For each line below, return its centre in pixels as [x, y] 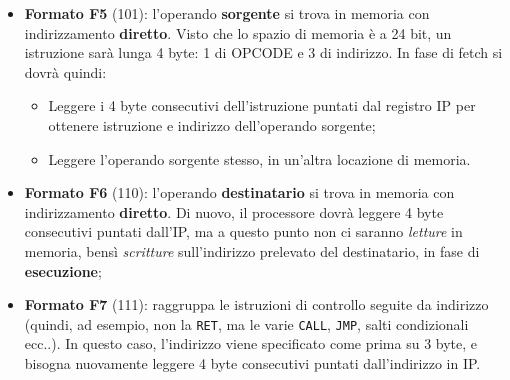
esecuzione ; [63, 270]
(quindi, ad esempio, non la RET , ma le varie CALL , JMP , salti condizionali [246, 323]
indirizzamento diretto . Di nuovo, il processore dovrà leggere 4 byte [234, 211]
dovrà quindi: [65, 71]
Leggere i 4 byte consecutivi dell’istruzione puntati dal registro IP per [262, 105]
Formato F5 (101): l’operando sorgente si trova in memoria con [227, 13]
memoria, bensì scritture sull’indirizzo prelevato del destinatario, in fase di [252, 250]
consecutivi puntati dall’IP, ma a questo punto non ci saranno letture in [243, 231]
